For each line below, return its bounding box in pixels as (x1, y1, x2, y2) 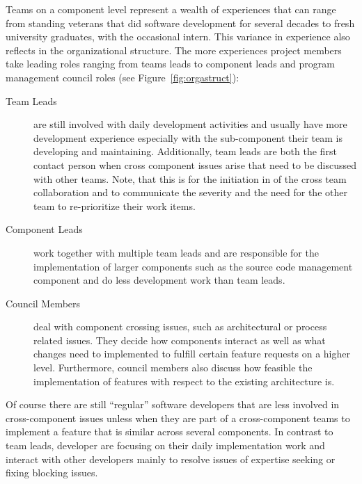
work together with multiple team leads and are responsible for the (33, 245, 319, 259)
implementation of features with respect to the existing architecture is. (33, 373, 335, 388)
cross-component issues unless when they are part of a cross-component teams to (6, 410, 350, 425)
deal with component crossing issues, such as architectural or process (33, 319, 327, 334)
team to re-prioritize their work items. (33, 198, 196, 213)
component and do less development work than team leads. (33, 273, 285, 287)
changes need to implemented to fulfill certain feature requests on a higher (33, 346, 350, 361)
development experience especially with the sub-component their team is (33, 130, 343, 145)
